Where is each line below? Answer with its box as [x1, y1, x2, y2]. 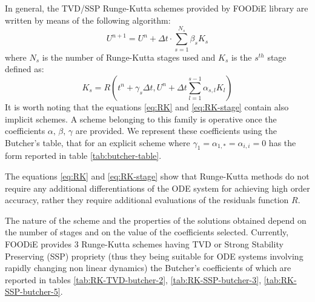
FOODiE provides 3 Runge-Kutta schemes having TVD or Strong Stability [5, 238, 283, 250]
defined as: [5, 62, 44, 75]
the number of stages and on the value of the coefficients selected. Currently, [5, 226, 289, 238]
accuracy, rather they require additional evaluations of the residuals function [5, 193, 289, 206]
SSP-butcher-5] [5, 285, 61, 298]
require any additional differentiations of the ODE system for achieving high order [5, 181, 310, 194]
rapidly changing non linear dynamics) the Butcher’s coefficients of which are [5, 261, 291, 274]
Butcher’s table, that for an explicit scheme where [5, 136, 190, 149]
